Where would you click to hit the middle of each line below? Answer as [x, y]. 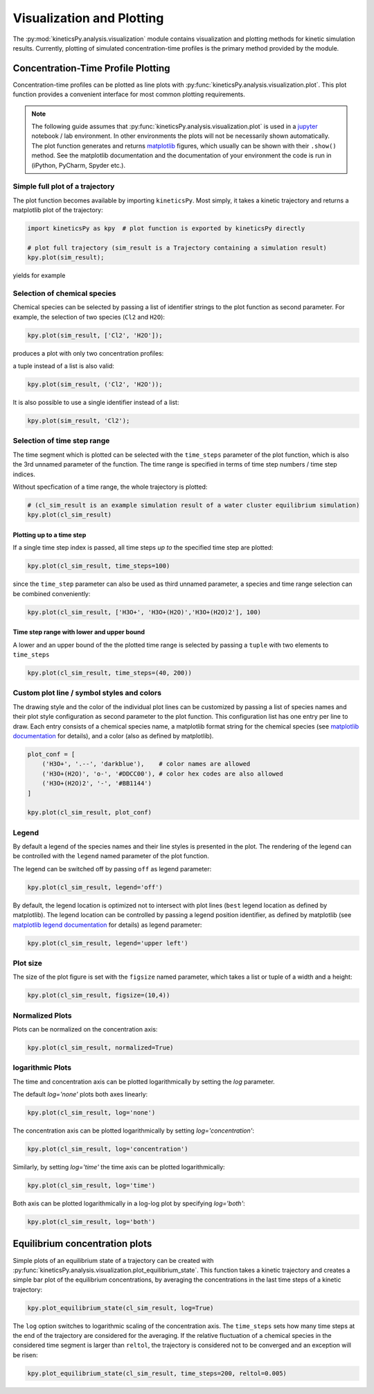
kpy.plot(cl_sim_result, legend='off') [95, 887]
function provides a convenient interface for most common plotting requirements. [129, 94]
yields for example [39, 276]
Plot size [28, 963]
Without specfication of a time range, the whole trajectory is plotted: [110, 487]
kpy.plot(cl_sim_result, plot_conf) [90, 812]
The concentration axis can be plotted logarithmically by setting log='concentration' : [133, 1131]
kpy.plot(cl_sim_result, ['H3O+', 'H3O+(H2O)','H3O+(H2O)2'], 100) [144, 612]
